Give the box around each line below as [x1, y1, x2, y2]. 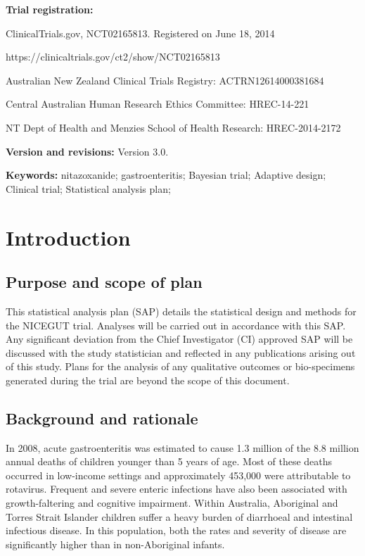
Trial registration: [6, 2, 94, 16]
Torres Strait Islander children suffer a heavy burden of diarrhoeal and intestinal [6, 509, 353, 524]
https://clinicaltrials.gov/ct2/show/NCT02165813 [6, 49, 220, 64]
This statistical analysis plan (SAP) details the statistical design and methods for [6, 303, 357, 318]
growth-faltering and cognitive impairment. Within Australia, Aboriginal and [6, 495, 338, 510]
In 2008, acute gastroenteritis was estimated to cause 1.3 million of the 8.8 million [6, 440, 359, 455]
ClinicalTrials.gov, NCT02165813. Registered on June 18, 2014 [6, 25, 275, 40]
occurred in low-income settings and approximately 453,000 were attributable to [6, 467, 351, 482]
